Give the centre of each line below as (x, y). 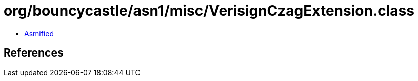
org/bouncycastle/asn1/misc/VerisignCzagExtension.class (209, 11)
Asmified (39, 33)
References (34, 53)
